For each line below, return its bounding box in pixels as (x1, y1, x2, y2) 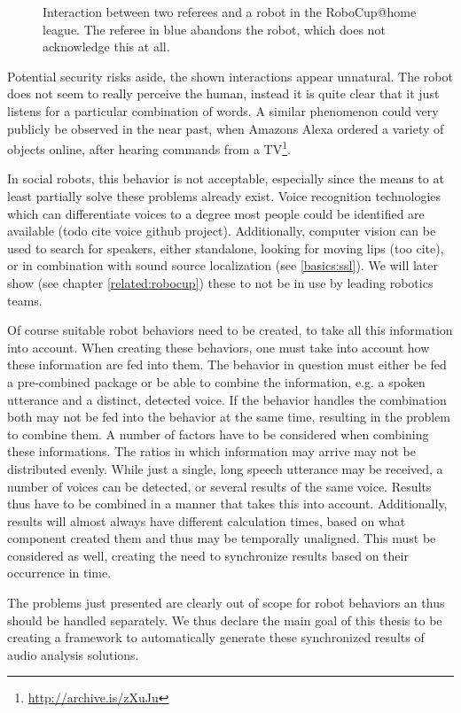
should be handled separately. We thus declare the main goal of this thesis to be (7, 610, 442, 629)
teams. (7, 291, 43, 309)
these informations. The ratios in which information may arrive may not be (7, 442, 416, 461)
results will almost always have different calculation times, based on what (7, 511, 406, 530)
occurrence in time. (7, 563, 112, 582)
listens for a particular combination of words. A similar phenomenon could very (7, 101, 439, 120)
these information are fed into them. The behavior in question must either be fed (7, 355, 447, 374)
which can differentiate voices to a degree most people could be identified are (7, 204, 425, 222)
